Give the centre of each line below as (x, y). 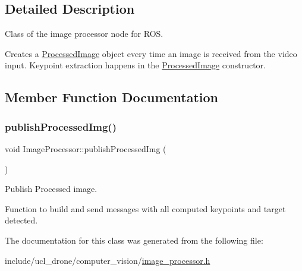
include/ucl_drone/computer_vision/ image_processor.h (108, 260)
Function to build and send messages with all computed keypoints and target (145, 208)
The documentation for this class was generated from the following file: (134, 240)
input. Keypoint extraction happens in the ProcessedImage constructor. (135, 65)
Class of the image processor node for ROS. (84, 34)
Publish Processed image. (51, 189)
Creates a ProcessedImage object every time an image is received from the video (151, 53)
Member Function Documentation (112, 97)
